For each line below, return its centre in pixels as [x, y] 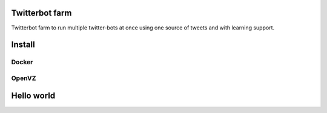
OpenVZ [24, 78]
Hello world [33, 96]
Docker [22, 62]
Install [23, 45]
